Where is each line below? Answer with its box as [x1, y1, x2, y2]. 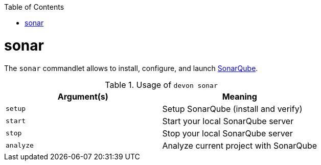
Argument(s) [57, 91, 108, 102]
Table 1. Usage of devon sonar [105, 79, 218, 90]
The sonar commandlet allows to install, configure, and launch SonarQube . [4, 63, 258, 73]
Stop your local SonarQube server [162, 128, 293, 138]
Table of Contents [4, 3, 64, 11]
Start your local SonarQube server [162, 115, 294, 126]
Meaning [222, 91, 257, 102]
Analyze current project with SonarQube [162, 140, 317, 151]
